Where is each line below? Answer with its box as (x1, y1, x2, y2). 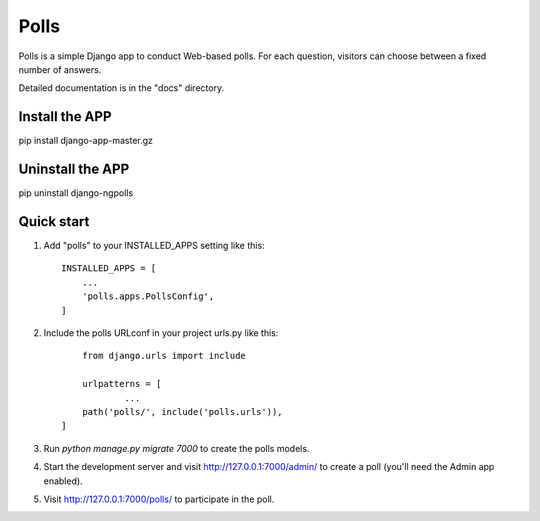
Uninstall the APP (18, 161, 130, 178)
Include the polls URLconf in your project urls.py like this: (43, 327, 279, 339)
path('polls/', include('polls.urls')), (81, 406, 284, 417)
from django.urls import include (81, 350, 247, 362)
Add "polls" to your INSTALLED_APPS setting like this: (43, 240, 265, 252)
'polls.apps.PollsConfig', (81, 291, 215, 302)
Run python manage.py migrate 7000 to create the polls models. (43, 442, 310, 454)
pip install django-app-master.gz (18, 135, 154, 147)
